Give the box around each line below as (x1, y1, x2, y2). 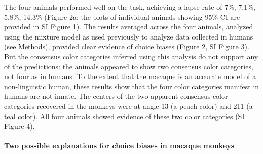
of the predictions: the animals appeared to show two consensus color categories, (4, 61, 253, 71)
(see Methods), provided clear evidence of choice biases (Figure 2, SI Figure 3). (4, 41, 249, 52)
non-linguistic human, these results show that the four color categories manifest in (4, 81, 259, 91)
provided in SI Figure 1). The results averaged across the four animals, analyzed (4, 21, 253, 32)
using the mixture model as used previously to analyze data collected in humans (4, 31, 253, 42)
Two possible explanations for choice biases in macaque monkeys (4, 140, 235, 151)
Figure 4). (4, 121, 35, 131)
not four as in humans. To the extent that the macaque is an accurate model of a (4, 71, 256, 82)
